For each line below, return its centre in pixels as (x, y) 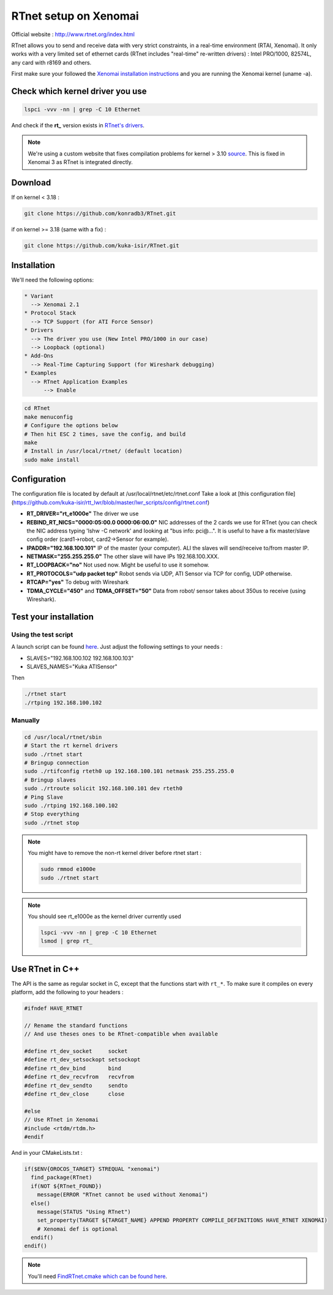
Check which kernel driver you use (79, 91)
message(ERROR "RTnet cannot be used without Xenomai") (123, 1195)
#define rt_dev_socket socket (76, 1051)
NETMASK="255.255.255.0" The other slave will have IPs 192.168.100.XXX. (123, 556)
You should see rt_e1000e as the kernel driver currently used (105, 916)
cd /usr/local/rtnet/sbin (63, 737)
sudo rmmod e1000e (68, 869)
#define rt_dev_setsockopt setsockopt (82, 1060)
